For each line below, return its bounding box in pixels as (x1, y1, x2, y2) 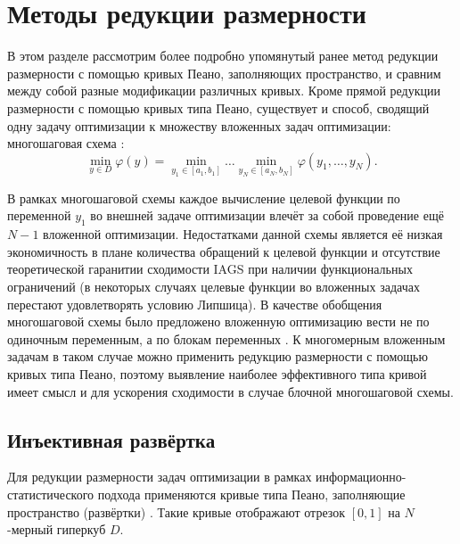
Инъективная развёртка (7, 425, 216, 453)
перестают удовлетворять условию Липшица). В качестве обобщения (7, 294, 382, 313)
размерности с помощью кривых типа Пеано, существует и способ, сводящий (7, 98, 430, 117)
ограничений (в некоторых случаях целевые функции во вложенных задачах (7, 276, 420, 295)
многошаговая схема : (7, 134, 125, 152)
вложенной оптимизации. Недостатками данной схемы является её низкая (43, 225, 443, 243)
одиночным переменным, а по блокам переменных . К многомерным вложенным (7, 329, 446, 348)
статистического (7, 484, 94, 503)
